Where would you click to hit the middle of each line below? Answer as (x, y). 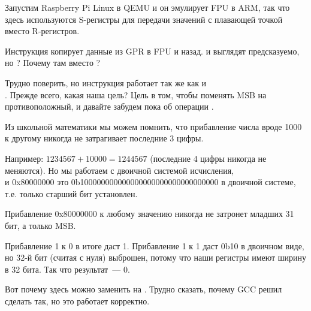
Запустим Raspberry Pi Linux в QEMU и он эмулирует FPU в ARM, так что (147, 7)
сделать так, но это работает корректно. (77, 301)
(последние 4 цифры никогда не (208, 158)
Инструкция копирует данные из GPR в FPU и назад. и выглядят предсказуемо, (152, 51)
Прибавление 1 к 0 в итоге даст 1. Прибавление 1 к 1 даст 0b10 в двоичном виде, (155, 245)
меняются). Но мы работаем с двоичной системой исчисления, (119, 170)
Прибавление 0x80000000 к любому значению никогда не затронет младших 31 (150, 214)
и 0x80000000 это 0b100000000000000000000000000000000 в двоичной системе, (150, 182)
